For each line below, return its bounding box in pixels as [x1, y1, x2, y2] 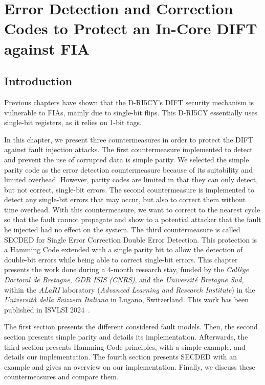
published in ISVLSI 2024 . [4, 304, 90, 315]
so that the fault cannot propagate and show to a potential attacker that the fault [4, 214, 261, 225]
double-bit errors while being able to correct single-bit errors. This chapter [4, 254, 238, 264]
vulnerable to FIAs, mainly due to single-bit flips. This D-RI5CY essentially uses [4, 107, 258, 117]
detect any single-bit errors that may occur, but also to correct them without [4, 194, 246, 205]
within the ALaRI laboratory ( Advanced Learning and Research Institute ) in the [4, 284, 255, 295]
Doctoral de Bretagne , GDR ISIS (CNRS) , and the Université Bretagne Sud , [4, 274, 244, 285]
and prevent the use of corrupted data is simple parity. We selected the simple [4, 154, 249, 164]
